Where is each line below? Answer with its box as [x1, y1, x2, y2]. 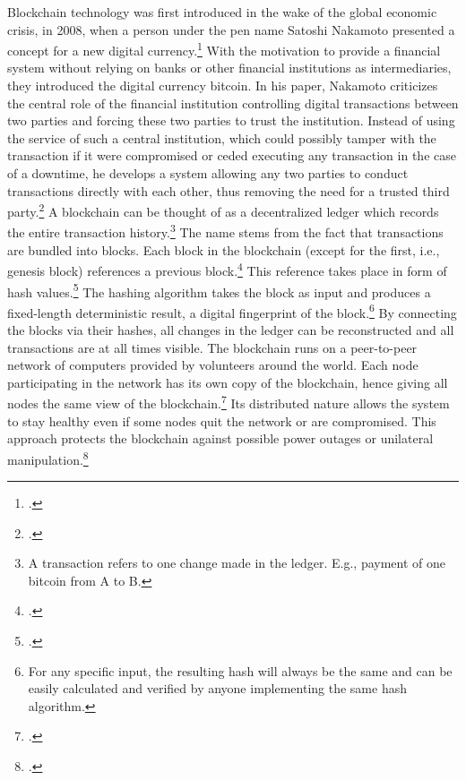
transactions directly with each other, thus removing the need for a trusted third [7, 181, 450, 200]
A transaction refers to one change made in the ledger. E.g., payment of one [28, 553, 446, 572]
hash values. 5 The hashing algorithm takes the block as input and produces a [7, 279, 431, 301]
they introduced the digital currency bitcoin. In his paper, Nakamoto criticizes [7, 76, 438, 95]
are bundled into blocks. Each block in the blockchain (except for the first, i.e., [7, 240, 440, 259]
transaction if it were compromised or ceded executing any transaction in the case [7, 146, 456, 165]
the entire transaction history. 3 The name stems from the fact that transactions [7, 220, 444, 242]
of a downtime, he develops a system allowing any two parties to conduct [7, 164, 409, 182]
